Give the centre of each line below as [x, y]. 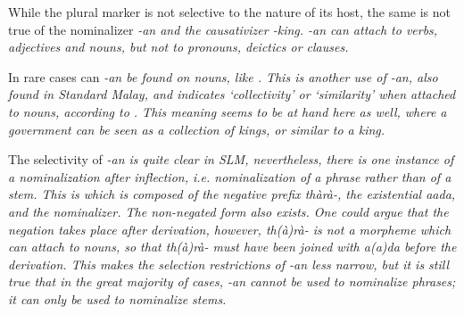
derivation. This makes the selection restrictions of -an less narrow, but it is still [229, 264]
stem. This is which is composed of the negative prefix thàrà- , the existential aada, [232, 194]
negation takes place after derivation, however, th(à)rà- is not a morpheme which [230, 229]
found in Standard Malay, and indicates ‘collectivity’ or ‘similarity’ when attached [232, 94]
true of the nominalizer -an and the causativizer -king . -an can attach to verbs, [223, 29]
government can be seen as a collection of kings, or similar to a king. [197, 129]
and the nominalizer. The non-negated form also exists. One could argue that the [228, 211]
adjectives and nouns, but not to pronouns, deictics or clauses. [178, 47]
